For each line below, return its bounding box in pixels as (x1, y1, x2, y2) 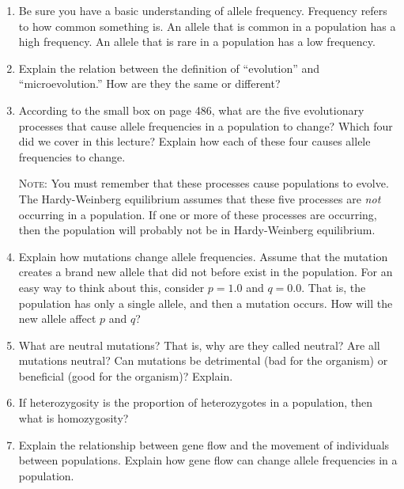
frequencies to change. (18, 148, 126, 165)
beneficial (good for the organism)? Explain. (18, 367, 233, 384)
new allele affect (18, 310, 96, 327)
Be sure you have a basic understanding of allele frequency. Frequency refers (18, 2, 387, 18)
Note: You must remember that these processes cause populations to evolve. (18, 175, 389, 191)
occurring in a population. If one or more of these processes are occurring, (18, 206, 377, 222)
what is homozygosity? (18, 410, 129, 426)
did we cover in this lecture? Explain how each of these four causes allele (18, 133, 371, 150)
